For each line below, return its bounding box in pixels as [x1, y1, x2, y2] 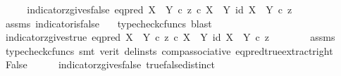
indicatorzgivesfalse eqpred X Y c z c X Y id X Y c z [27, 2, 292, 16]
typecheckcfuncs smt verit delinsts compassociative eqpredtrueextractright [5, 43, 333, 58]
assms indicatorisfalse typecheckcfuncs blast [5, 15, 212, 30]
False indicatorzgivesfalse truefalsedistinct [5, 57, 215, 72]
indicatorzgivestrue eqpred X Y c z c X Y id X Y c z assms [5, 30, 335, 44]
